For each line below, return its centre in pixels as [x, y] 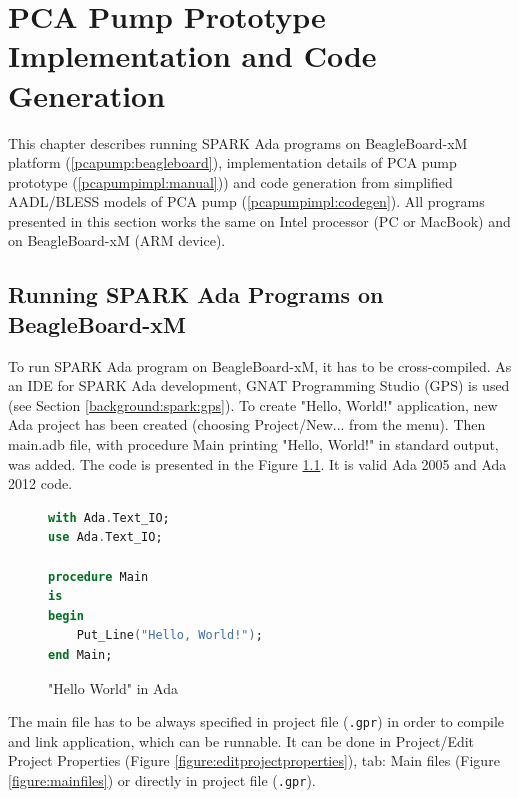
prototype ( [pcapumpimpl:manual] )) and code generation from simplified [230, 181]
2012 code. [40, 483]
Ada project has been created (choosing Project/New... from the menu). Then [247, 424]
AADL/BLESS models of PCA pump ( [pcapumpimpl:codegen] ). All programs [246, 201]
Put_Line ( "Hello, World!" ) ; [169, 635]
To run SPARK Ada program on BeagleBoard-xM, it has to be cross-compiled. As [260, 365]
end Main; [80, 654]
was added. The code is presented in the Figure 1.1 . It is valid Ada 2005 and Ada [257, 463]
